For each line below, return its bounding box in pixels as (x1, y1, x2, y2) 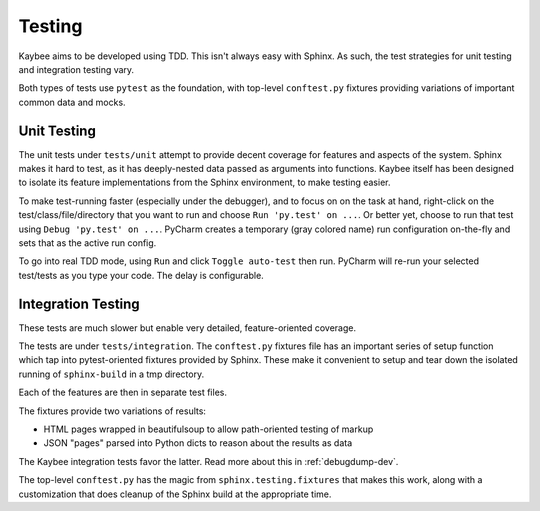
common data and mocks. (18, 96, 126, 108)
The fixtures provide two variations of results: (18, 405, 207, 417)
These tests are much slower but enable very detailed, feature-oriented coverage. (18, 321, 357, 334)
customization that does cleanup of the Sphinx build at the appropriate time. (18, 488, 332, 500)
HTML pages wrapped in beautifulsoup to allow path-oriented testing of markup (43, 423, 374, 435)
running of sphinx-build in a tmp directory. (18, 368, 205, 380)
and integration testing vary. (18, 63, 135, 75)
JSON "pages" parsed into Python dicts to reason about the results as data (43, 437, 353, 449)
